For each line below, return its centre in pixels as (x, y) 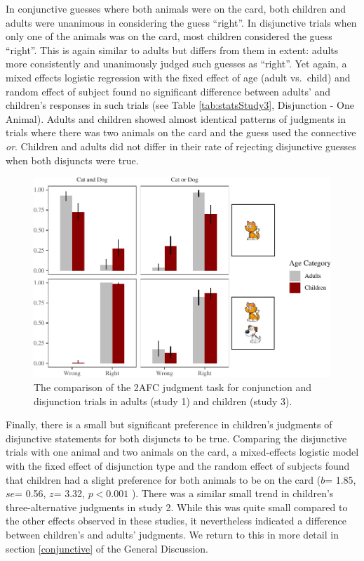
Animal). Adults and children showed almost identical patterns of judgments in (176, 118)
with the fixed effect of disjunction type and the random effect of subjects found (178, 465)
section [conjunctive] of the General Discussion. (107, 548)
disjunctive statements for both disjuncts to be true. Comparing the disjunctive (176, 438)
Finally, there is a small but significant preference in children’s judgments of (169, 424)
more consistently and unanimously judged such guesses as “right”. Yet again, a (176, 64)
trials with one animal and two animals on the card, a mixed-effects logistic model (182, 452)
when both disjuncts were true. (72, 160)
